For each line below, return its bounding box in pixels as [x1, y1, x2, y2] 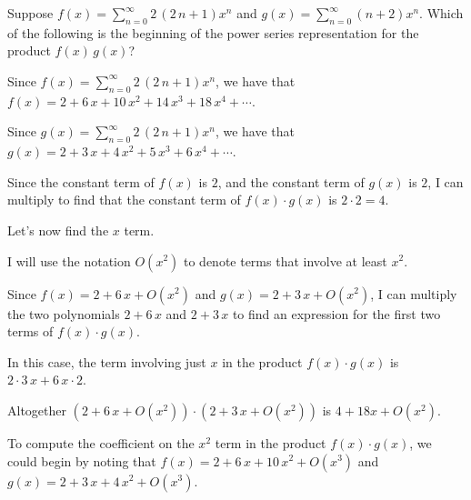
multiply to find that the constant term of [7, 190, 241, 209]
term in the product [215, 433, 326, 452]
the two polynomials [7, 304, 120, 323]
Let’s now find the [7, 220, 109, 239]
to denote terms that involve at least [183, 251, 387, 270]
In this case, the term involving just [7, 352, 206, 371]
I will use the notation [7, 251, 131, 270]
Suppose [7, 4, 54, 22]
